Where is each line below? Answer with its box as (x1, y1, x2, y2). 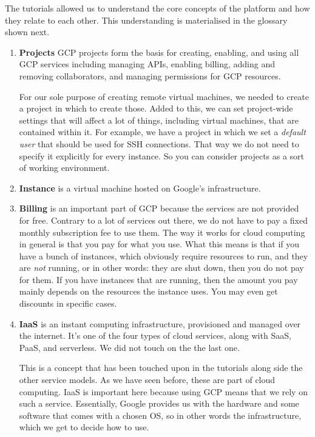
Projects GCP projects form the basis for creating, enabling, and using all (19, 45, 299, 58)
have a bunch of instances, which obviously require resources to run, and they (19, 249, 308, 262)
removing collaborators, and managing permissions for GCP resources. (19, 69, 281, 82)
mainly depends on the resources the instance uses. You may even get (19, 285, 278, 298)
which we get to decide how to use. (19, 421, 149, 433)
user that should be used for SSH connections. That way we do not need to (19, 137, 299, 150)
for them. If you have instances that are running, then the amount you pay (19, 273, 298, 285)
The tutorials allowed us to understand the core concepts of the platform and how (5, 2, 310, 14)
